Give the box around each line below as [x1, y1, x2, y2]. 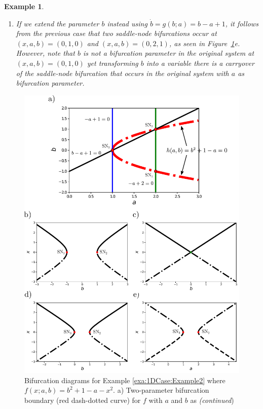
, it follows [225, 18, 258, 28]
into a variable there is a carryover [146, 57, 254, 68]
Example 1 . [4, 1, 44, 11]
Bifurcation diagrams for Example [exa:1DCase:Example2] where [24, 375, 226, 385]
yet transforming [87, 57, 138, 68]
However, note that [16, 48, 75, 58]
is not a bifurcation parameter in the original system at [83, 48, 254, 58]
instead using [107, 18, 147, 28]
